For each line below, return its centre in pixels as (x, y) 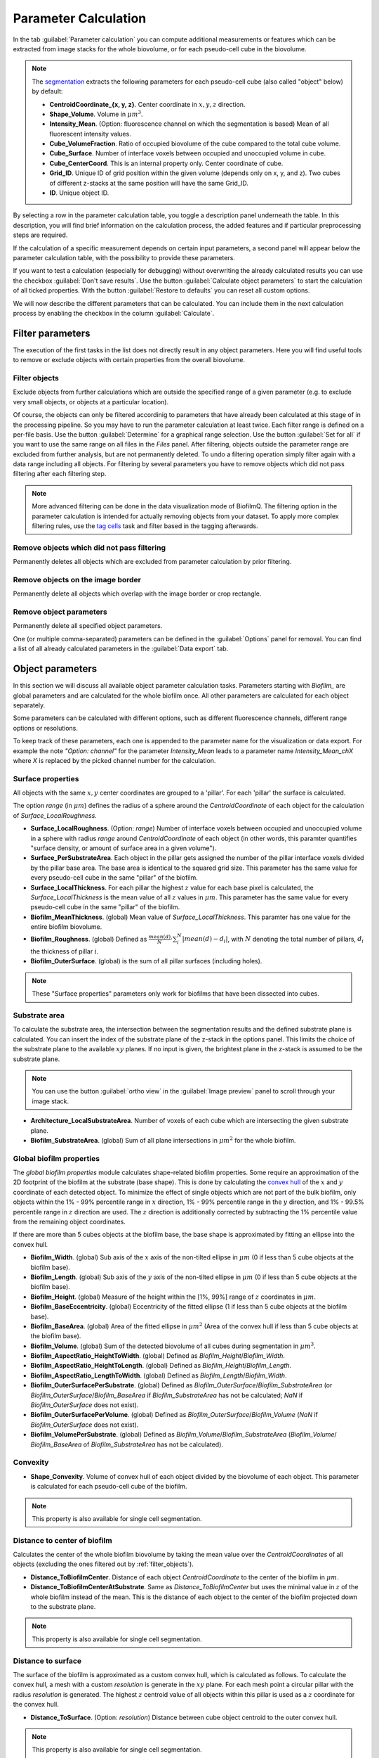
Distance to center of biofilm (62, 1540)
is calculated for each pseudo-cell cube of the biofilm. (109, 1487)
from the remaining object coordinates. (69, 1222)
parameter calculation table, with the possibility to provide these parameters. (124, 257)
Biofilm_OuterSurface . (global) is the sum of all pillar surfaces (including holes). (146, 961)
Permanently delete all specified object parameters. (88, 626)
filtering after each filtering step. (60, 474)
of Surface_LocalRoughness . (55, 815)
